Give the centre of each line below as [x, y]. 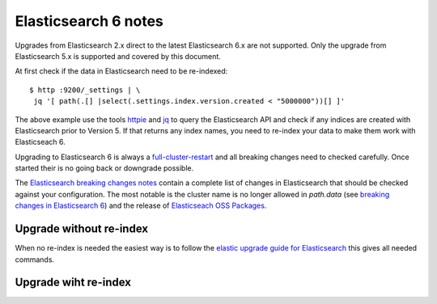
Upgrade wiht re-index [73, 283]
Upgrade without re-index [82, 229]
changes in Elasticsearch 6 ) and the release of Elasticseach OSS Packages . [141, 205]
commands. [35, 260]
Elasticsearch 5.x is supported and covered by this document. [118, 56]
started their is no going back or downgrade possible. [104, 168]
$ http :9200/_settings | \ [85, 90]
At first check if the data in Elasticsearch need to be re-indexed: [121, 71]
